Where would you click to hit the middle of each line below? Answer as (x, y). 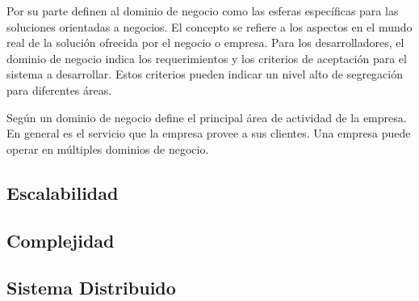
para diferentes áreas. (59, 89)
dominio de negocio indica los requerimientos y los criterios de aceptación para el (207, 58)
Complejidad (61, 240)
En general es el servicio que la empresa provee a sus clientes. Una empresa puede (209, 133)
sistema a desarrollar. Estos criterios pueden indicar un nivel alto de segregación (205, 74)
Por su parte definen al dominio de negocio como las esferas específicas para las (203, 11)
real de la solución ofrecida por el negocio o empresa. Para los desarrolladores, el (205, 42)
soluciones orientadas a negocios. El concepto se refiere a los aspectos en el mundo (209, 26)
